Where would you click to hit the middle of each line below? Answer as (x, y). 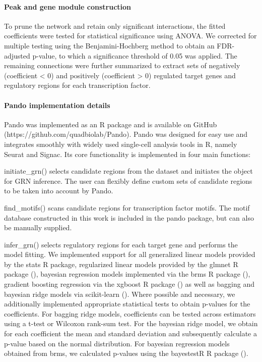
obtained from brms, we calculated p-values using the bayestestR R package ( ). (126, 353)
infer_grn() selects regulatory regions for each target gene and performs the (121, 244)
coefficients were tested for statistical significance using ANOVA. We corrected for (130, 36)
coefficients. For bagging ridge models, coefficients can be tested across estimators (130, 313)
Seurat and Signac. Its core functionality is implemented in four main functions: (127, 154)
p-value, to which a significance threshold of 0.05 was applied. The (135, 55)
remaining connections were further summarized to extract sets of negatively (122, 65)
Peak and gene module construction (68, 6)
